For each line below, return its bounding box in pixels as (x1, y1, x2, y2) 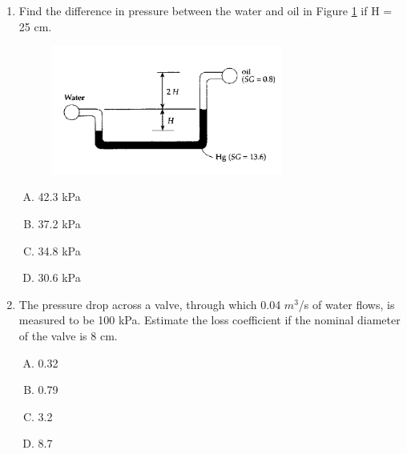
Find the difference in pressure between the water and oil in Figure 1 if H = (18, 2, 393, 18)
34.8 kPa (38, 242, 81, 259)
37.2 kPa (38, 215, 81, 231)
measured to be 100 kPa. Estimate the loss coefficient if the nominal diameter (18, 311, 401, 328)
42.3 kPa (38, 188, 81, 205)
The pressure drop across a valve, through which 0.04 (18, 295, 281, 312)
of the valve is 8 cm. (18, 327, 118, 344)
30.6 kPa (38, 269, 81, 286)
